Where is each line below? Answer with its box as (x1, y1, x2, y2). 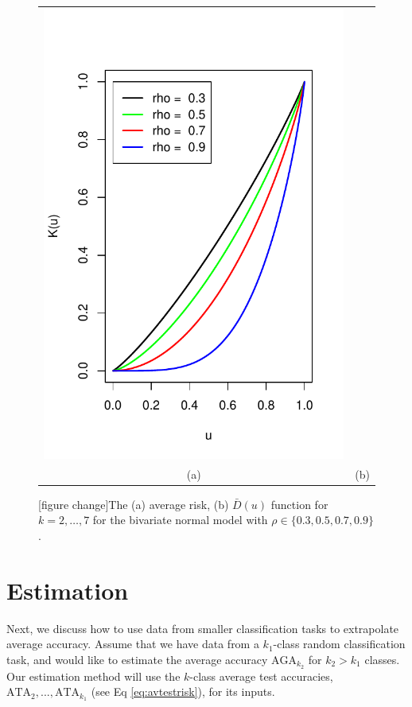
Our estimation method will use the (6, 667, 181, 684)
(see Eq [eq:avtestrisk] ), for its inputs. (91, 683, 275, 700)
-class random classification (273, 635, 406, 652)
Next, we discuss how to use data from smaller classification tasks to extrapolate (6, 620, 399, 636)
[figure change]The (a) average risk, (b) (38, 495, 229, 512)
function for (270, 495, 328, 512)
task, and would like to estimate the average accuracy (6, 651, 268, 667)
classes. (364, 651, 400, 667)
